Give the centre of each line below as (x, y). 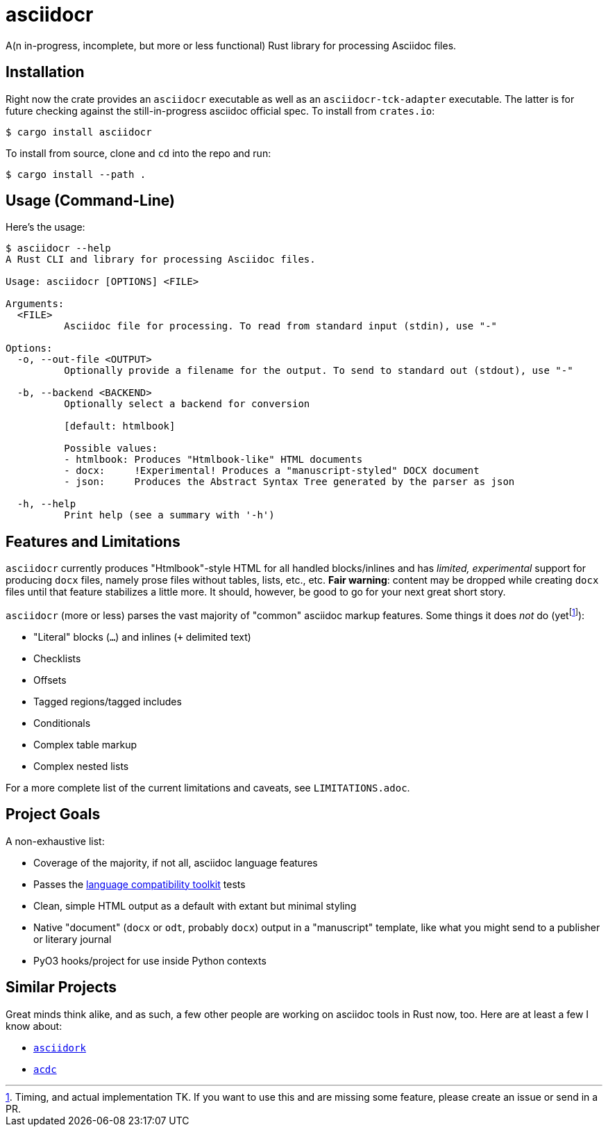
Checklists (57, 658)
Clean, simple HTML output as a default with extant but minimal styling (195, 905)
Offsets (50, 680)
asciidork (60, 1048)
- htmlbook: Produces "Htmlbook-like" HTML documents (213, 460)
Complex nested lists (81, 766)
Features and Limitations (93, 541)
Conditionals (62, 723)
